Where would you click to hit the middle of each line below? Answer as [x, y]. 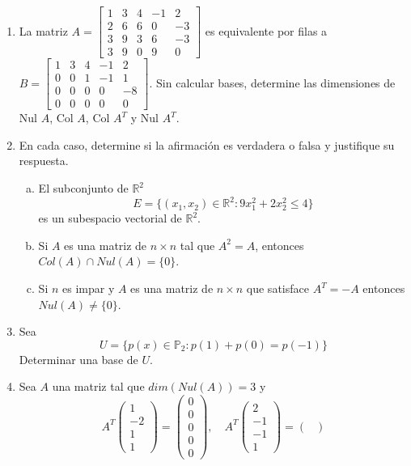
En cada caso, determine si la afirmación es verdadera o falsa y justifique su [207, 144]
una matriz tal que [98, 386]
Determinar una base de [78, 359]
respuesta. [44, 161]
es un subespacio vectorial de [110, 218]
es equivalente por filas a [266, 30]
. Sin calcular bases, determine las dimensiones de [272, 82]
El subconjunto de [83, 188]
